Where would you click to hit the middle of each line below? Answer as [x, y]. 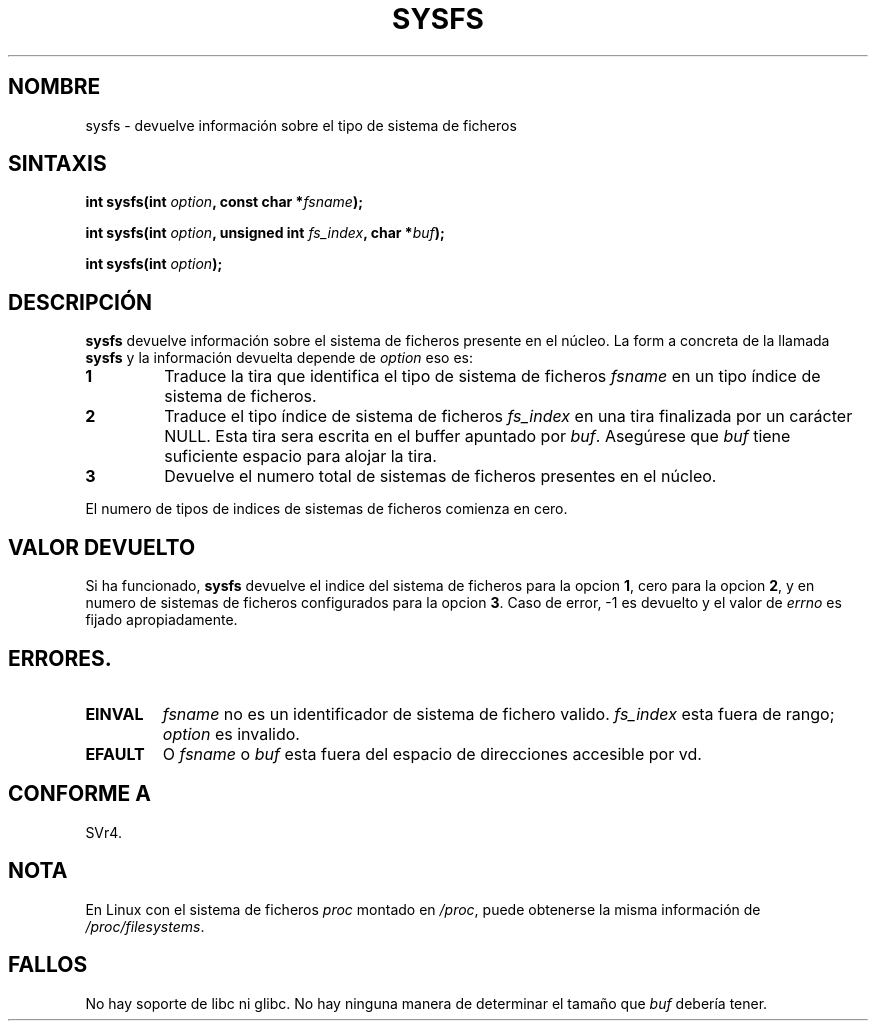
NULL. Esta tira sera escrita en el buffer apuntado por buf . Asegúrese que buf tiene [477, 436]
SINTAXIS [57, 164]
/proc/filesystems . [145, 926]
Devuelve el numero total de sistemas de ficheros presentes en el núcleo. [440, 476]
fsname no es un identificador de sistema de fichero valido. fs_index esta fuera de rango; [498, 713]
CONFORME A [79, 794]
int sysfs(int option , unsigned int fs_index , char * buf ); [265, 233]
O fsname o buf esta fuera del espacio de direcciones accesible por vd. [432, 753]
